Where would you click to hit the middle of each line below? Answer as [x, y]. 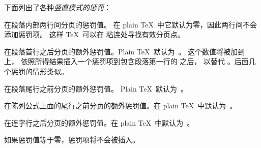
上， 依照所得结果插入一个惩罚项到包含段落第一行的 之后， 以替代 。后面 [126, 61]
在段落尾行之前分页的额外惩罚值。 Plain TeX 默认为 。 [96, 88]
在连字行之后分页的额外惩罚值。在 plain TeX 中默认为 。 [99, 122]
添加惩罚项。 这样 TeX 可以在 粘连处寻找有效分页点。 [94, 34]
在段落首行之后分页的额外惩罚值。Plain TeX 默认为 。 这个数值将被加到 [125, 51]
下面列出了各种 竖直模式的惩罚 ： [57, 7]
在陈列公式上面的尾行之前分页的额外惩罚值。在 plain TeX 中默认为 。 [121, 106]
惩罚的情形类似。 [39, 71]
